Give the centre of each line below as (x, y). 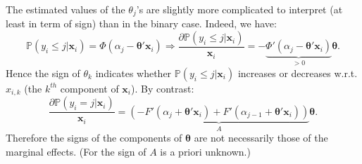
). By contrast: (163, 88)
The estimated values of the (65, 9)
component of (89, 88)
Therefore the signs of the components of (94, 138)
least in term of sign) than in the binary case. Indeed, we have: (141, 23)
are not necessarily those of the (261, 138)
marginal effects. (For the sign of (76, 151)
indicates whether (133, 73)
